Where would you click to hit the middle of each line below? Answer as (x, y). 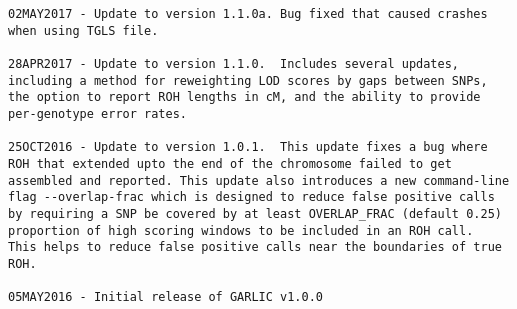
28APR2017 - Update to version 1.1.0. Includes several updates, (234, 63)
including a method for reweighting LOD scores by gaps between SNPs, (248, 80)
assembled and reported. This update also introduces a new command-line (259, 180)
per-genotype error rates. (97, 113)
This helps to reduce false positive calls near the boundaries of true (255, 247)
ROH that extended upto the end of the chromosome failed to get (230, 163)
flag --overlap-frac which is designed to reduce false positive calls (251, 197)
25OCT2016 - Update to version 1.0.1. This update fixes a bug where (248, 147)
